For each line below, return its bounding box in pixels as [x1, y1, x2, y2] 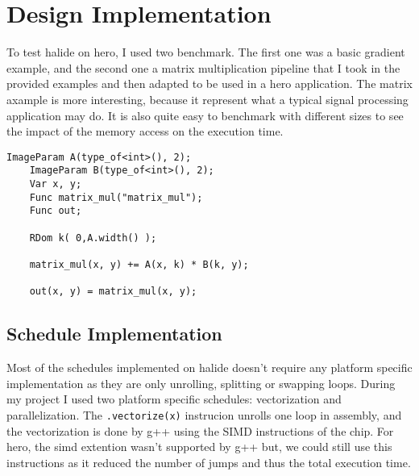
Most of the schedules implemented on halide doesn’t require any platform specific [6, 359, 413, 376]
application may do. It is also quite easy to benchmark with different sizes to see [6, 106, 404, 123]
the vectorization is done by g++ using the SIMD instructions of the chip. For [6, 422, 394, 439]
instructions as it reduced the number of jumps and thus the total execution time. [6, 453, 411, 470]
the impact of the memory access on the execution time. [6, 123, 284, 140]
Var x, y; [29, 178, 82, 190]
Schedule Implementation [6, 321, 222, 346]
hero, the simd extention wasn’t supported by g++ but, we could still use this [6, 438, 392, 455]
